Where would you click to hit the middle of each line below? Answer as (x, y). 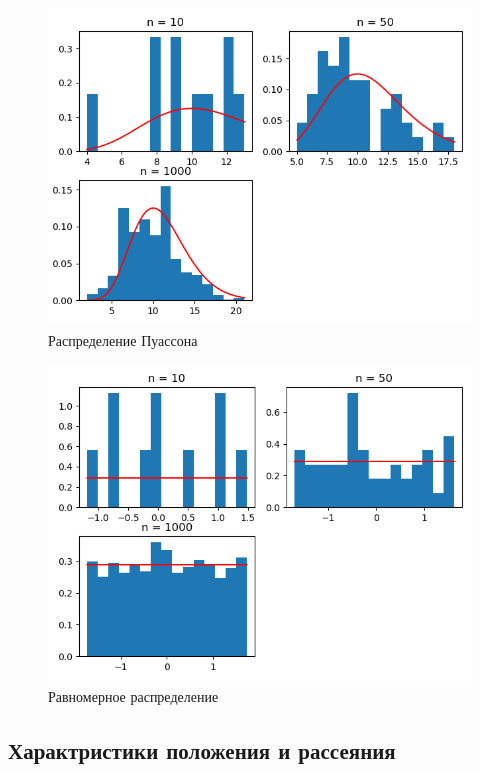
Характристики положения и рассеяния (202, 749)
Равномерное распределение (133, 695)
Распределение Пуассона (123, 339)
